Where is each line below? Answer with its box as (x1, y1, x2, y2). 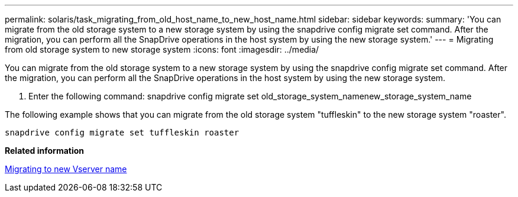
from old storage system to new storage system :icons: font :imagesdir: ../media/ (5, 44, 319, 54)
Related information (5, 146, 85, 156)
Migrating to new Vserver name (5, 164, 127, 174)
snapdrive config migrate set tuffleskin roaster (5, 128, 239, 137)
